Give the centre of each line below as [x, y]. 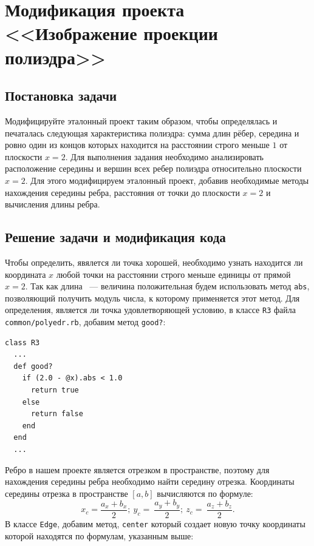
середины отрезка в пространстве [67, 493]
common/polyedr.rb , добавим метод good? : [85, 322]
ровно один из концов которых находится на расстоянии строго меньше [137, 145]
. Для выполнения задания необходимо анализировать [164, 156]
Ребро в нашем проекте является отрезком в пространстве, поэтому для [137, 469]
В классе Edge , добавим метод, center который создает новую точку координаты [155, 523]
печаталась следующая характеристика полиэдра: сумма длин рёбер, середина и [152, 133]
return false [57, 414]
